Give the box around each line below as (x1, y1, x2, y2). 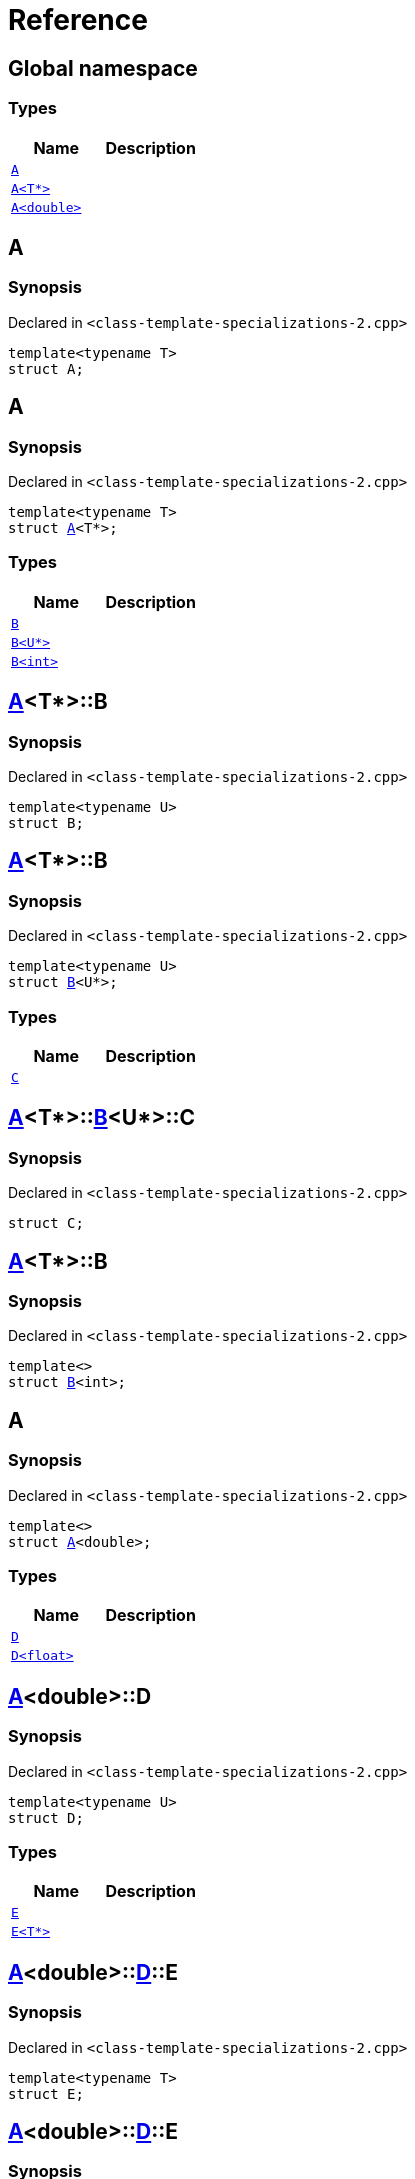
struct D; (8, 1809, 84, 1826)
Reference (8, 3, 148, 37)
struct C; (8, 1215, 84, 1232)
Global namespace (8, 55, 198, 81)
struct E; (8, 2085, 84, 2102)
